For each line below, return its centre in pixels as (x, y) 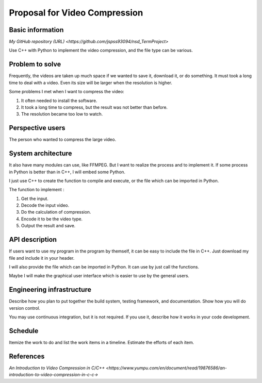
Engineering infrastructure (50, 290)
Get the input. (35, 199)
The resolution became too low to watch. (62, 114)
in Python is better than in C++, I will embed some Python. (67, 172)
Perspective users (37, 128)
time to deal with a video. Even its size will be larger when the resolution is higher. (90, 83)
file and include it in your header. (42, 258)
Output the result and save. (48, 226)
